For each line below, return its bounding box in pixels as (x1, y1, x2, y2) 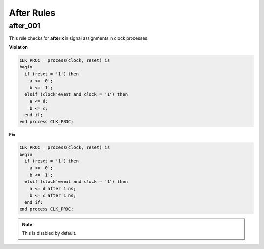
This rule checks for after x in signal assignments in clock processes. (9, 35, 149, 41)
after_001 (9, 22, 40, 30)
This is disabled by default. (22, 230, 77, 236)
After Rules (9, 7, 56, 18)
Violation (9, 44, 28, 50)
